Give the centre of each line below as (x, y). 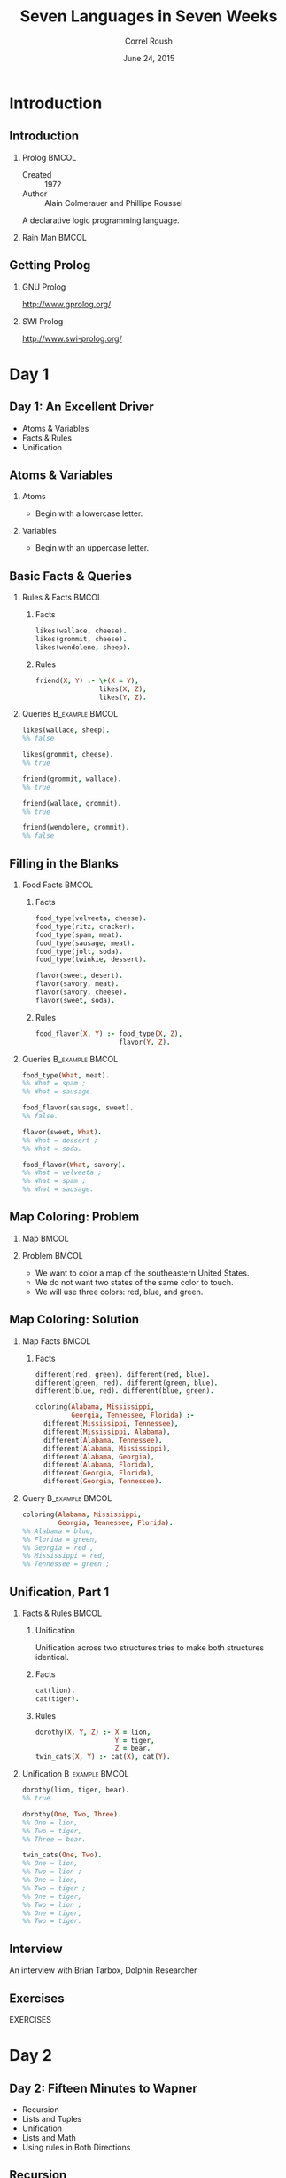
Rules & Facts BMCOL (62, 598)
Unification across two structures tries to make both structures (150, 1647)
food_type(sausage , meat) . (85, 943)
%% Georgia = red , (58, 1547)
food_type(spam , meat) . (79, 934)
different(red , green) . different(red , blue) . (123, 1374)
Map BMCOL (45, 1238)
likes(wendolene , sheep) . (83, 647)
